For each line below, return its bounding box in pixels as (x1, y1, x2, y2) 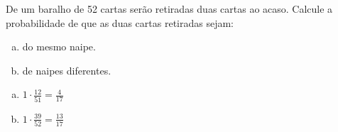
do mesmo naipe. (22, 39, 96, 54)
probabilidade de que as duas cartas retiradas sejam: (6, 15, 234, 30)
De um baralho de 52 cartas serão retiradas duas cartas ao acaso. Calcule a (6, 1, 333, 16)
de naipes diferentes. (22, 62, 111, 77)
